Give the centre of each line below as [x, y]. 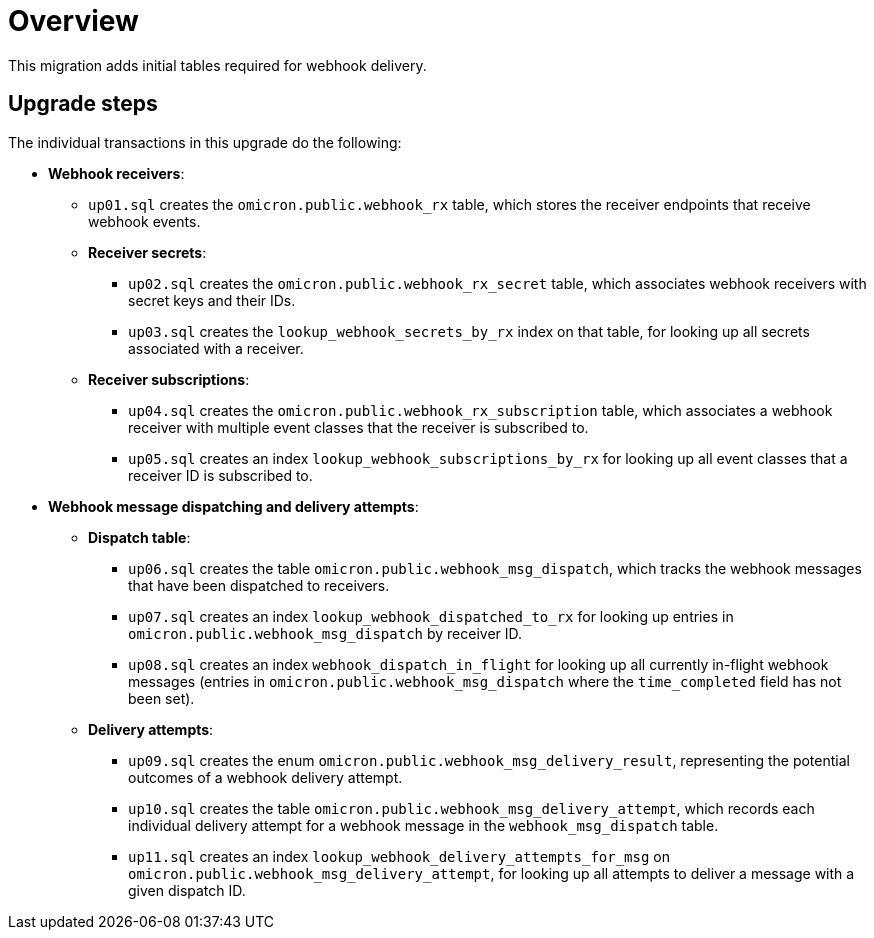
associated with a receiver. [216, 348]
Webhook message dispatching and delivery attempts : [233, 506]
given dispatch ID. [187, 890]
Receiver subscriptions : [169, 379]
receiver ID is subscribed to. [220, 475]
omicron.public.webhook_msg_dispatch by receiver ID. [325, 633]
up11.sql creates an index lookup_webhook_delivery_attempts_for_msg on [399, 856]
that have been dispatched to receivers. [259, 585]
